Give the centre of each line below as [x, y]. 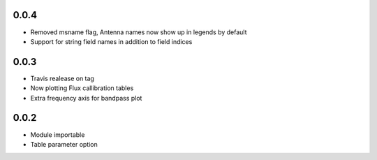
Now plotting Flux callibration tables [82, 88]
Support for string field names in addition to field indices [111, 41]
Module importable [58, 134]
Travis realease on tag [62, 78]
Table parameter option [64, 144]
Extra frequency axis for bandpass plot [86, 98]
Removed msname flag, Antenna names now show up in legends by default [139, 32]
